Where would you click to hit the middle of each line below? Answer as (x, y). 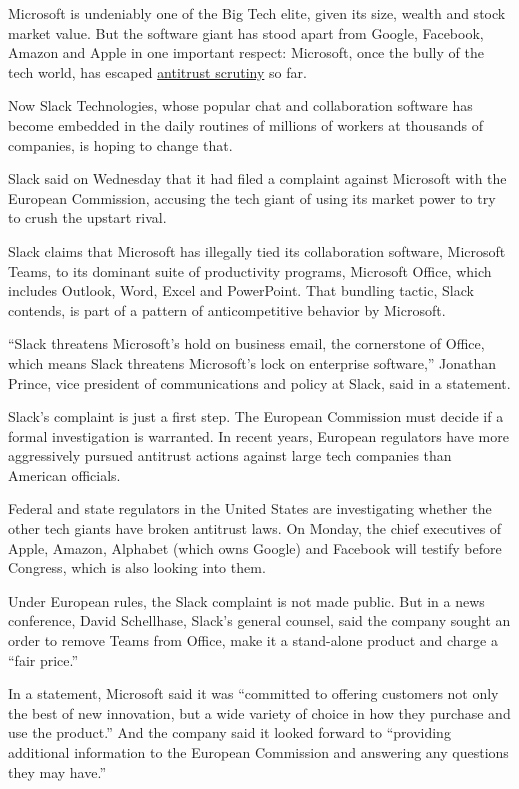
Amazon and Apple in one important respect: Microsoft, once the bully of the (246, 52)
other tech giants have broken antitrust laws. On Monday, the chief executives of (255, 528)
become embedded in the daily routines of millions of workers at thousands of (245, 124)
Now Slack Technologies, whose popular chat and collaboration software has (240, 105)
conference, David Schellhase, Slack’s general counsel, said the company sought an (259, 620)
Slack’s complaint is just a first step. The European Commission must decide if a (256, 416)
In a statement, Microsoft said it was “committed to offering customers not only (253, 693)
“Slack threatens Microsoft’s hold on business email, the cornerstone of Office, (246, 343)
